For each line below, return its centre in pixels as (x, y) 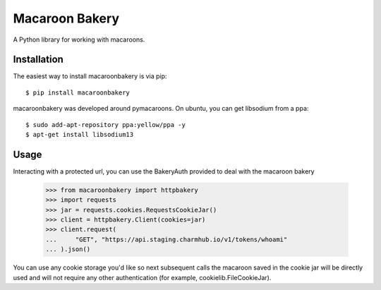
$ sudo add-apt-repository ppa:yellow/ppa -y (106, 125)
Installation (38, 60)
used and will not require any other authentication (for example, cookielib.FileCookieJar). (142, 277)
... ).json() (68, 249)
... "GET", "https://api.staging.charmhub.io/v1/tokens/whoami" (167, 239)
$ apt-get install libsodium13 (80, 135)
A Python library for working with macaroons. (79, 40)
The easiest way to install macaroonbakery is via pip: (90, 76)
